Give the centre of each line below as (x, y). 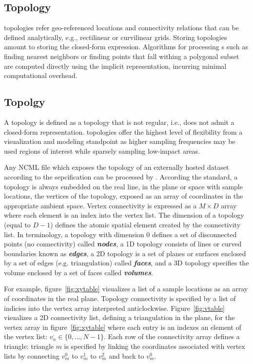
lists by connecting (32, 355)
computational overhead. (41, 75)
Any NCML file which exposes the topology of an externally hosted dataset (117, 167)
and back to (126, 355)
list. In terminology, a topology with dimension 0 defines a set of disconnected (120, 234)
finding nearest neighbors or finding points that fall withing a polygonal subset (122, 56)
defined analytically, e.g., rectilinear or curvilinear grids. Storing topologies (116, 37)
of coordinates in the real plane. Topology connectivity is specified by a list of (120, 298)
